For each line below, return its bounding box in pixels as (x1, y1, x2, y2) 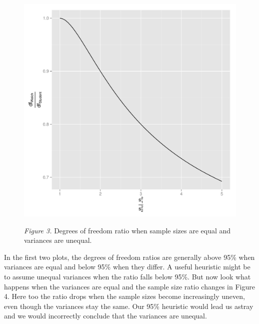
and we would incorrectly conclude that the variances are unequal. (4, 310, 207, 321)
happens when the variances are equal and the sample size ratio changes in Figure (4, 281, 255, 291)
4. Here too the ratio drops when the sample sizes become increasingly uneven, (4, 291, 245, 301)
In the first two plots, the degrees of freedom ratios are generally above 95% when (4, 251, 255, 262)
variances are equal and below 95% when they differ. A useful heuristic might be (4, 261, 250, 272)
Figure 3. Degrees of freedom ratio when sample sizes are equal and (24, 225, 231, 235)
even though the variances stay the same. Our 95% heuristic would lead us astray (4, 300, 253, 311)
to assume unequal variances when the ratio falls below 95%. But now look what (4, 271, 251, 281)
